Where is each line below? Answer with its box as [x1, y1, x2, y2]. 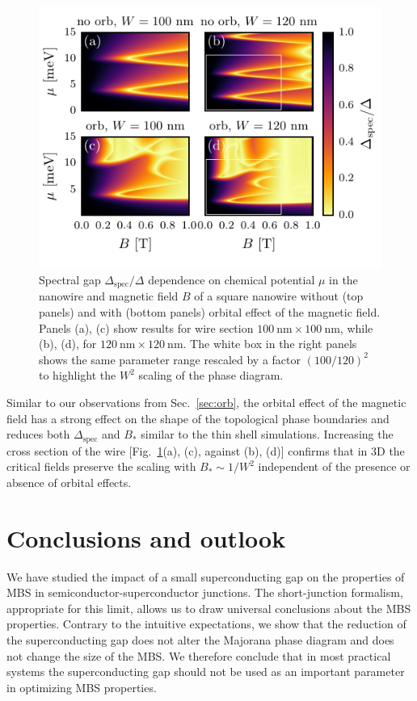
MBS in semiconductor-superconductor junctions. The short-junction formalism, [6, 584, 403, 601]
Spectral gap [39, 271, 101, 288]
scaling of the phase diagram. [138, 367, 284, 384]
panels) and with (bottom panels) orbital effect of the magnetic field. [39, 304, 381, 321]
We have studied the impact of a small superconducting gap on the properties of [6, 568, 405, 585]
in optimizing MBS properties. [6, 678, 157, 695]
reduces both [6, 426, 70, 443]
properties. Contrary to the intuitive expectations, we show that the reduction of [6, 615, 406, 632]
